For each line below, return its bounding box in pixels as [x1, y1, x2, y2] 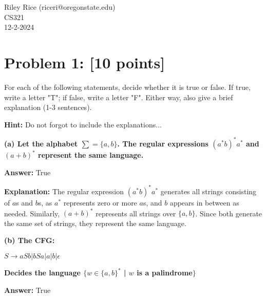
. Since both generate [195, 208, 262, 218]
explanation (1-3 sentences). [4, 102, 92, 113]
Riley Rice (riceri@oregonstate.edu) [4, 2, 116, 12]
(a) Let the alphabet [4, 138, 78, 148]
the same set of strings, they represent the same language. [4, 217, 186, 228]
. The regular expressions [117, 138, 208, 148]
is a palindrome [137, 267, 193, 278]
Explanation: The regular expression [4, 185, 124, 196]
